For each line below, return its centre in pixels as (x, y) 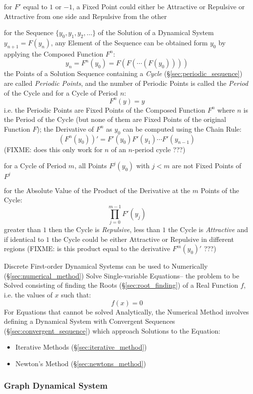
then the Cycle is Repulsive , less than (104, 229)
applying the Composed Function (54, 53)
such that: (76, 295)
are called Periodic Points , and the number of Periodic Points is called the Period (126, 83)
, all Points (91, 166)
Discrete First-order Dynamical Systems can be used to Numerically (106, 266)
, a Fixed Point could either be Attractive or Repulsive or (159, 6)
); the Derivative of (65, 128)
